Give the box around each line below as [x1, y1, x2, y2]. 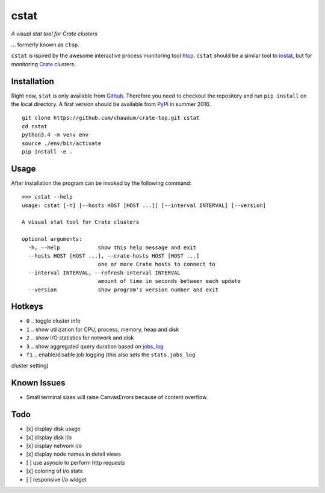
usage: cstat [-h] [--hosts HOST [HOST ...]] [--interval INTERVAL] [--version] [22, 202, 267, 209]
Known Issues [11, 378, 66, 388]
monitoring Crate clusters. [11, 60, 76, 67]
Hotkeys [11, 302, 43, 312]
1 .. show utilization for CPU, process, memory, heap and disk [26, 326, 179, 333]
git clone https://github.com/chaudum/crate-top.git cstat [22, 114, 200, 122]
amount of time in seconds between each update [97, 278, 241, 285]
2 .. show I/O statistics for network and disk [26, 334, 134, 341]
